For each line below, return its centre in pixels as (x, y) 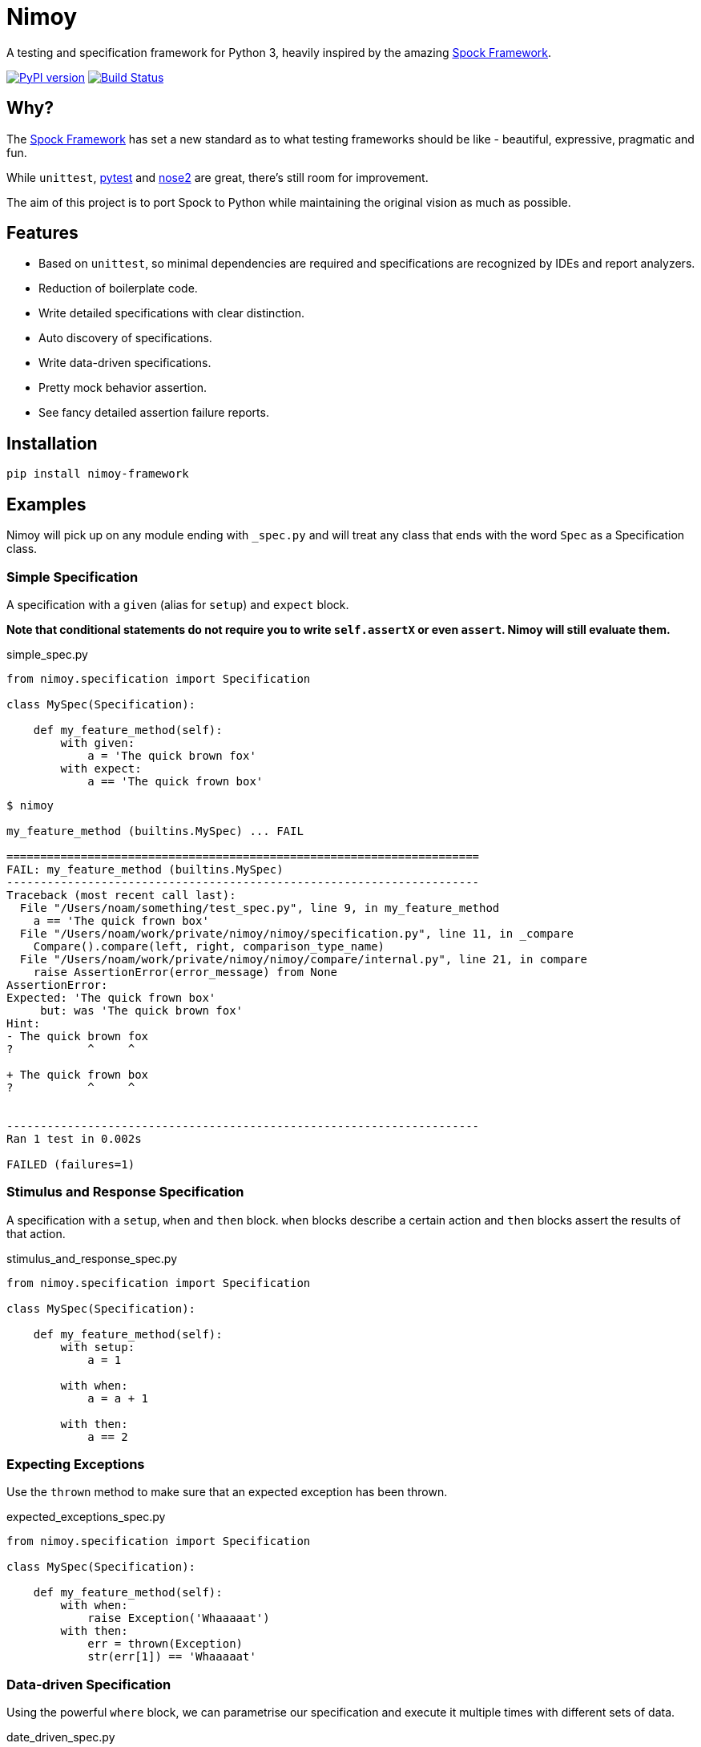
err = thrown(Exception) (165, 1644)
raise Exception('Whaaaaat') (179, 1618)
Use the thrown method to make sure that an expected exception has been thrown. (227, 1492)
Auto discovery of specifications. (125, 338)
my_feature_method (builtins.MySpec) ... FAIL (155, 831)
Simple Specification (73, 577)
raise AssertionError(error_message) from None (185, 972)
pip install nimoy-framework (98, 474)
